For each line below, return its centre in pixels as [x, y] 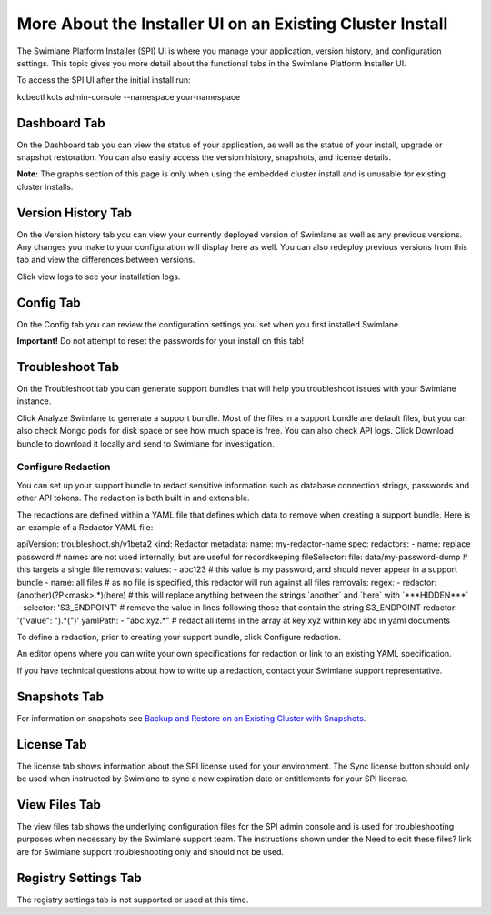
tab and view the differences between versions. [106, 260]
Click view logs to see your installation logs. [99, 277]
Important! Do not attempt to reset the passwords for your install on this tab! [160, 341]
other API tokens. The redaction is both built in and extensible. [133, 498]
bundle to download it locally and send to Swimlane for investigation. [145, 443]
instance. [34, 401]
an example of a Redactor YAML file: [85, 527]
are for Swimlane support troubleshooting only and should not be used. [150, 851]
